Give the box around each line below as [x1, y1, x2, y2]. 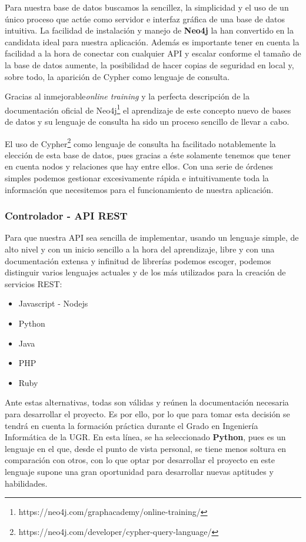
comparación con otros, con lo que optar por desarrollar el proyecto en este [5, 454, 275, 466]
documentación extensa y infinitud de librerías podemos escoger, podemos [5, 254, 271, 267]
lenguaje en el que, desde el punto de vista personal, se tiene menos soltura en [5, 442, 287, 454]
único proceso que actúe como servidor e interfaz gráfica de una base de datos [5, 12, 285, 25]
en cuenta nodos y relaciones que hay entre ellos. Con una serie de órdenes [5, 160, 273, 172]
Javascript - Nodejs [18, 297, 88, 310]
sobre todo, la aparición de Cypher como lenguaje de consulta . [5, 70, 230, 82]
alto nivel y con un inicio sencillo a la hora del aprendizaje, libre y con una [5, 243, 275, 255]
